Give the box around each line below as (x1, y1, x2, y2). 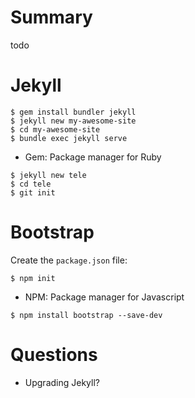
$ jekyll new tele (10, 170, 87, 180)
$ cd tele (10, 179, 52, 189)
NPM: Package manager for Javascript (24, 291, 185, 303)
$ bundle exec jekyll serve (10, 133, 128, 143)
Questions (10, 344, 98, 366)
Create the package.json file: (10, 254, 128, 266)
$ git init (10, 187, 56, 198)
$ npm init (10, 273, 56, 283)
